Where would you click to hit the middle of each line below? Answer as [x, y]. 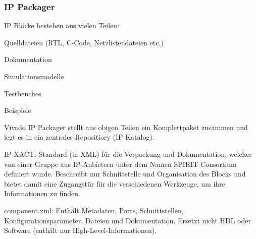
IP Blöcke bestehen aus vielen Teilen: [62, 25]
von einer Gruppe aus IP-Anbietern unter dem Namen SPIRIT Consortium [120, 164]
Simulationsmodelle [34, 76]
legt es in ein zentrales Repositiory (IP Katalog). [79, 137]
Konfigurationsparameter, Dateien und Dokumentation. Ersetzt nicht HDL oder [128, 220]
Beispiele [18, 110]
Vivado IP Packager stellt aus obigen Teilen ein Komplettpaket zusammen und [126, 127]
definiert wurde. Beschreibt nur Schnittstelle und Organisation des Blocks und [125, 174]
